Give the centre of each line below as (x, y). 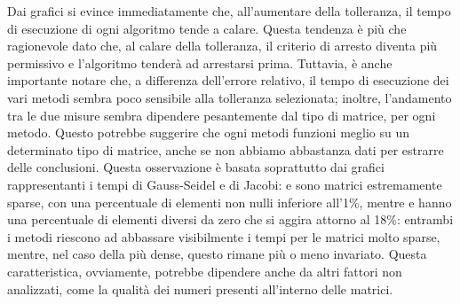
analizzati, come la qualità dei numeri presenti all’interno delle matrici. (200, 288)
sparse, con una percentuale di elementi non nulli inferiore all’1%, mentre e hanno (230, 202)
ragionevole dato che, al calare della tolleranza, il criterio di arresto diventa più (222, 46)
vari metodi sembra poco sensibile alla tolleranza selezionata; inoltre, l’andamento (230, 97)
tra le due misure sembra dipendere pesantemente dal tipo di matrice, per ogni (222, 115)
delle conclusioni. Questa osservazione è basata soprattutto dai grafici (196, 167)
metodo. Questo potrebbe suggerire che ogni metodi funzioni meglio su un (209, 133)
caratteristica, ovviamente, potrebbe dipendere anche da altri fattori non (205, 271)
